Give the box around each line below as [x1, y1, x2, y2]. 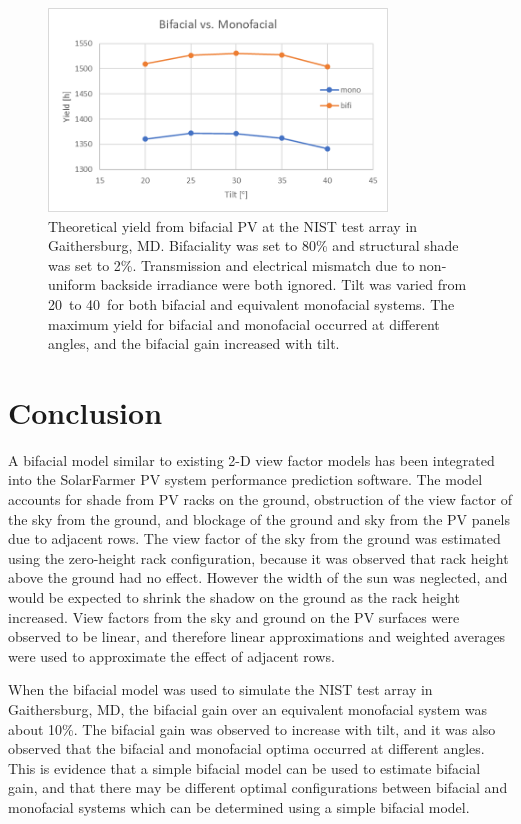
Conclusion [8, 391, 163, 432]
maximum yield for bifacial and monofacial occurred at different [48, 313, 440, 334]
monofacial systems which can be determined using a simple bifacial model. [8, 796, 470, 817]
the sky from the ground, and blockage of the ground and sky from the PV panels [8, 508, 510, 529]
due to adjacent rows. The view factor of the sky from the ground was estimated [8, 528, 501, 549]
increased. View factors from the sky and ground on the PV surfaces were [8, 606, 460, 627]
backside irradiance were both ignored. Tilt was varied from [100, 274, 467, 295]
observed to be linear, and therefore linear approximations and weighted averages [8, 626, 506, 647]
